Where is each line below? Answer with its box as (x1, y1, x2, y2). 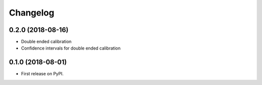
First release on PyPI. (21, 71, 64, 77)
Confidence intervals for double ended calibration (21, 45, 121, 51)
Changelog (9, 7, 54, 18)
